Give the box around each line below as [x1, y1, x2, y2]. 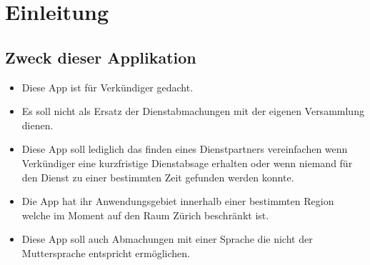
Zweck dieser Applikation [5, 46, 196, 68]
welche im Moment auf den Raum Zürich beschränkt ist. [21, 207, 269, 222]
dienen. [21, 117, 54, 132]
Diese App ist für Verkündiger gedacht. [21, 79, 194, 94]
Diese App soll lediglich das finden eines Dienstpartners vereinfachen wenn [21, 141, 348, 156]
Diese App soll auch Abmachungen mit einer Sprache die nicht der [21, 231, 313, 246]
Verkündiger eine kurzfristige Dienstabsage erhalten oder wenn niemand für [21, 155, 353, 170]
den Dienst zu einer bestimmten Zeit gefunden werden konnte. [21, 169, 294, 184]
